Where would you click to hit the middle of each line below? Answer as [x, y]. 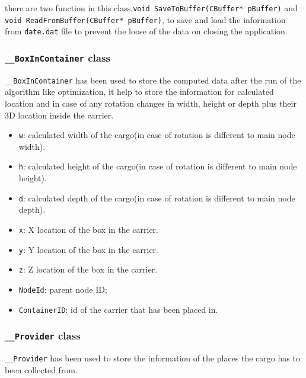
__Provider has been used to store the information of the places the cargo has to [152, 358]
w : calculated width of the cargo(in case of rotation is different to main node [157, 135]
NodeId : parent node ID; [63, 289]
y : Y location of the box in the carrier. [88, 249]
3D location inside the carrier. [59, 115]
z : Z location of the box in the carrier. [88, 269]
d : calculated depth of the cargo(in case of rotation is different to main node [157, 198]
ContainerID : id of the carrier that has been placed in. [118, 309]
